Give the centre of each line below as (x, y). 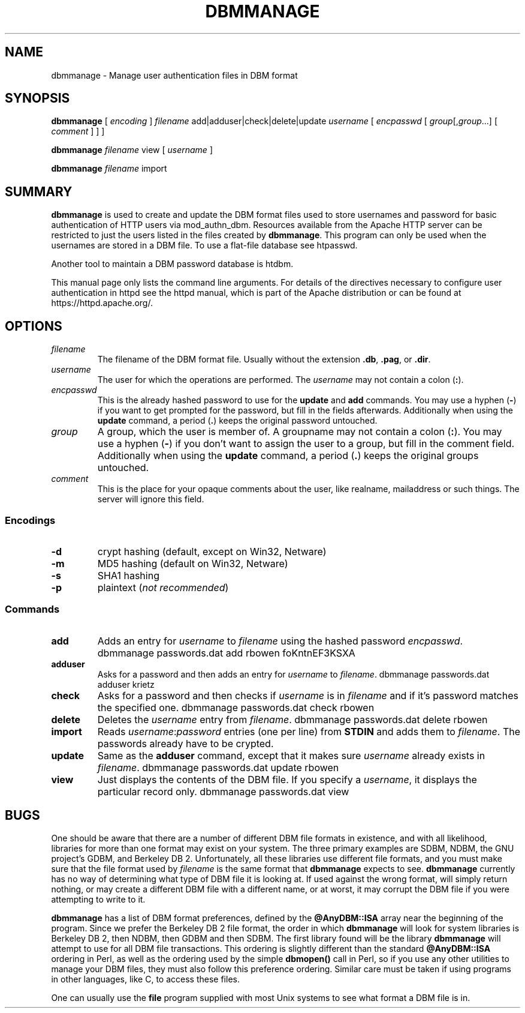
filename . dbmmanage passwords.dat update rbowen (218, 767)
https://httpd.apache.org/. (102, 303)
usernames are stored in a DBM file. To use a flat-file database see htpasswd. (204, 245)
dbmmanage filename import (109, 169)
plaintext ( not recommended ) (163, 587)
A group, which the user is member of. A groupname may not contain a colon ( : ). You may (300, 432)
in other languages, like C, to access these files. (145, 979)
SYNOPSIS (37, 98)
